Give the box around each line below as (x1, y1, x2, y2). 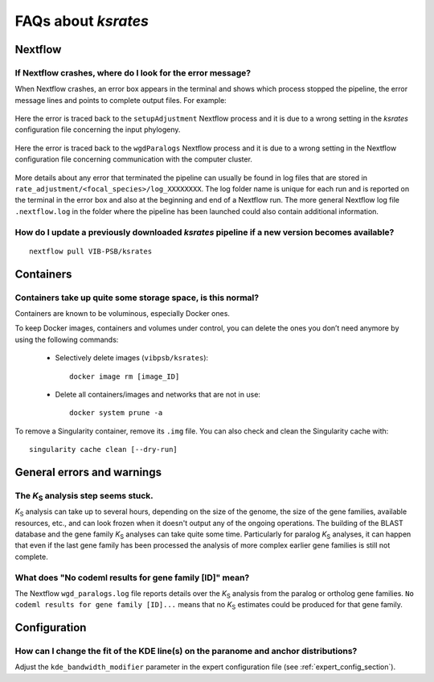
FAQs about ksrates (14, 12, 149, 30)
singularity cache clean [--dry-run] (29, 445, 178, 454)
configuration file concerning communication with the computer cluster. (14, 154, 253, 164)
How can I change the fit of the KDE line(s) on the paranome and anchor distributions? (14, 646, 358, 657)
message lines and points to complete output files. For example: (14, 95, 227, 105)
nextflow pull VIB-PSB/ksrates (29, 246, 153, 256)
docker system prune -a (69, 409, 163, 417)
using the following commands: (14, 335, 119, 344)
